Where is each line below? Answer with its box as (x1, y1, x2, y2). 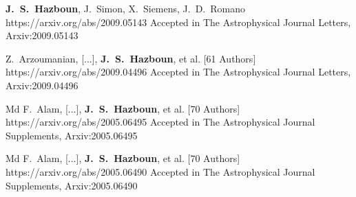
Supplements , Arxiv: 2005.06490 (6, 178, 138, 192)
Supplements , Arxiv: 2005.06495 (6, 128, 138, 142)
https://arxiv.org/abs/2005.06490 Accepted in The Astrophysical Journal (6, 164, 315, 178)
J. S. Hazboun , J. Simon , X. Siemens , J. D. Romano (6, 1, 246, 15)
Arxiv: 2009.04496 (6, 78, 78, 92)
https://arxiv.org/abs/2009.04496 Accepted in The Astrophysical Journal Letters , (6, 65, 351, 79)
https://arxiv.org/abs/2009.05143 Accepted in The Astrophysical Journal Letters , (6, 14, 351, 29)
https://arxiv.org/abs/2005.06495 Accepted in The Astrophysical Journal (6, 115, 315, 129)
